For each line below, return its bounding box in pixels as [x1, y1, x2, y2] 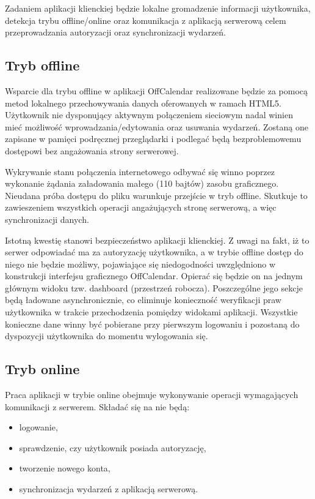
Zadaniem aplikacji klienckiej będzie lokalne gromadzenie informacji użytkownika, [5, 2, 311, 14]
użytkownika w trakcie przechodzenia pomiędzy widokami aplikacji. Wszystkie [5, 306, 298, 318]
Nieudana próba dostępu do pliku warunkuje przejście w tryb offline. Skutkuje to [5, 189, 308, 201]
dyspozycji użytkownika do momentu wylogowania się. [5, 329, 208, 342]
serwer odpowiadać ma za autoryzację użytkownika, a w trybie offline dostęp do [5, 246, 303, 258]
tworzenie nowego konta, [19, 462, 110, 475]
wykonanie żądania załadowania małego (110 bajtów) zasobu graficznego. [5, 177, 279, 190]
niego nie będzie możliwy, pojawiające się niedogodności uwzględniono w [5, 257, 276, 270]
